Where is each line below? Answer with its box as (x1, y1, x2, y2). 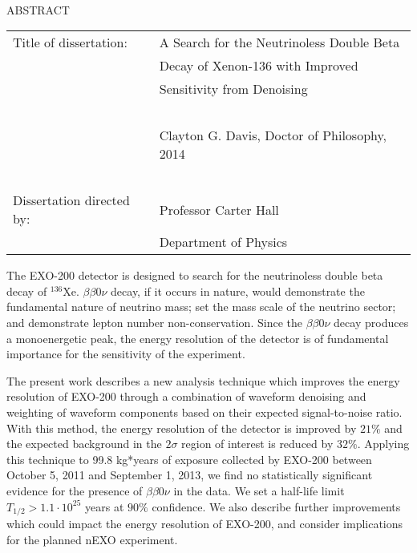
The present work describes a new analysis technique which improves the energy (6, 372, 400, 389)
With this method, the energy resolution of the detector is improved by (6, 419, 357, 436)
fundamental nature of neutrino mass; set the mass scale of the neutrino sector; (6, 298, 396, 315)
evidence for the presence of (6, 482, 143, 499)
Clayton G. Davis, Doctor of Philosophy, (159, 126, 387, 145)
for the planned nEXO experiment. (6, 531, 178, 547)
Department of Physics (159, 232, 288, 252)
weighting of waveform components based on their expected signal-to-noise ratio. (6, 403, 403, 420)
